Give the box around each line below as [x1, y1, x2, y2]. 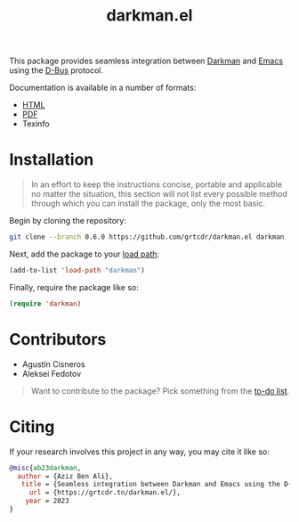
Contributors [9, 329, 107, 349]
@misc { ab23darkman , [9, 463, 82, 472]
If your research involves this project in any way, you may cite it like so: [9, 446, 270, 457]
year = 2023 [25, 496, 69, 506]
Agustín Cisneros [21, 358, 86, 370]
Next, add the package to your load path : [9, 249, 160, 259]
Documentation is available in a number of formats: [9, 82, 197, 94]
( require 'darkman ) [9, 299, 82, 308]
